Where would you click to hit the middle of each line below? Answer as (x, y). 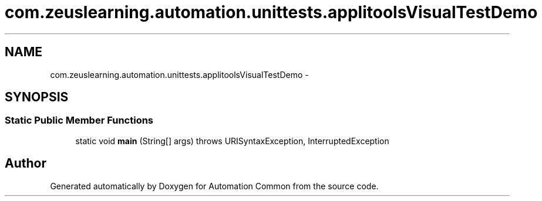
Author (26, 163)
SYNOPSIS (37, 97)
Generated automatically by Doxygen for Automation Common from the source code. (214, 186)
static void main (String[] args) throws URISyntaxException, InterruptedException (232, 141)
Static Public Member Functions (79, 120)
